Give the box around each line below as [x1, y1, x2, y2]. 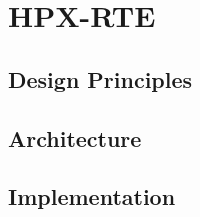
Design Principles [8, 63, 193, 94]
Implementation [8, 181, 176, 212]
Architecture [8, 122, 142, 153]
